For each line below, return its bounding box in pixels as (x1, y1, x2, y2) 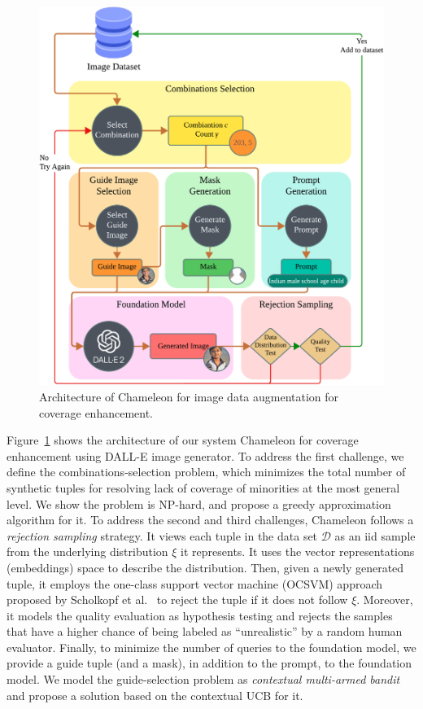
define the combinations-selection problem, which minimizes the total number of (7, 463, 406, 480)
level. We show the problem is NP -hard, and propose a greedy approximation (7, 495, 391, 512)
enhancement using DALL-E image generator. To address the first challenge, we (7, 447, 404, 464)
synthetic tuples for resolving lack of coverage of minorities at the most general (7, 479, 400, 496)
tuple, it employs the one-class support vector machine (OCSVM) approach (7, 575, 383, 592)
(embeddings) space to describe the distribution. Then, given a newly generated (7, 558, 404, 576)
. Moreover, (356, 591, 413, 608)
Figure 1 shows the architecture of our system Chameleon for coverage (7, 431, 359, 449)
